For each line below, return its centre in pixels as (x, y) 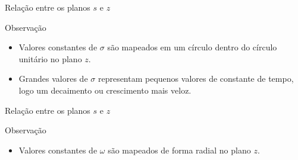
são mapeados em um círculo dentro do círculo (192, 47)
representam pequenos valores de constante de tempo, (196, 79)
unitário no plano (50, 58)
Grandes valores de (53, 79)
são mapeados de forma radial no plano (179, 150)
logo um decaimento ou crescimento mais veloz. (105, 90)
